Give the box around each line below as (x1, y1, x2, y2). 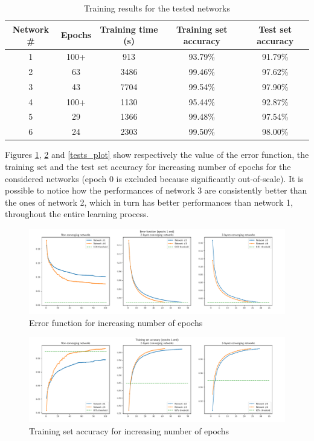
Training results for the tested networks (84, 2, 230, 14)
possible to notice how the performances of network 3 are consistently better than (5, 184, 307, 197)
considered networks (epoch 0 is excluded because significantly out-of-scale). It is (5, 172, 304, 185)
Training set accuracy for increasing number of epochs (29, 425, 229, 437)
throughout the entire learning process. (5, 207, 149, 220)
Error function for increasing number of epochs (29, 316, 203, 328)
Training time (100, 22, 158, 35)
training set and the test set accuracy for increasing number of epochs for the (5, 160, 291, 172)
